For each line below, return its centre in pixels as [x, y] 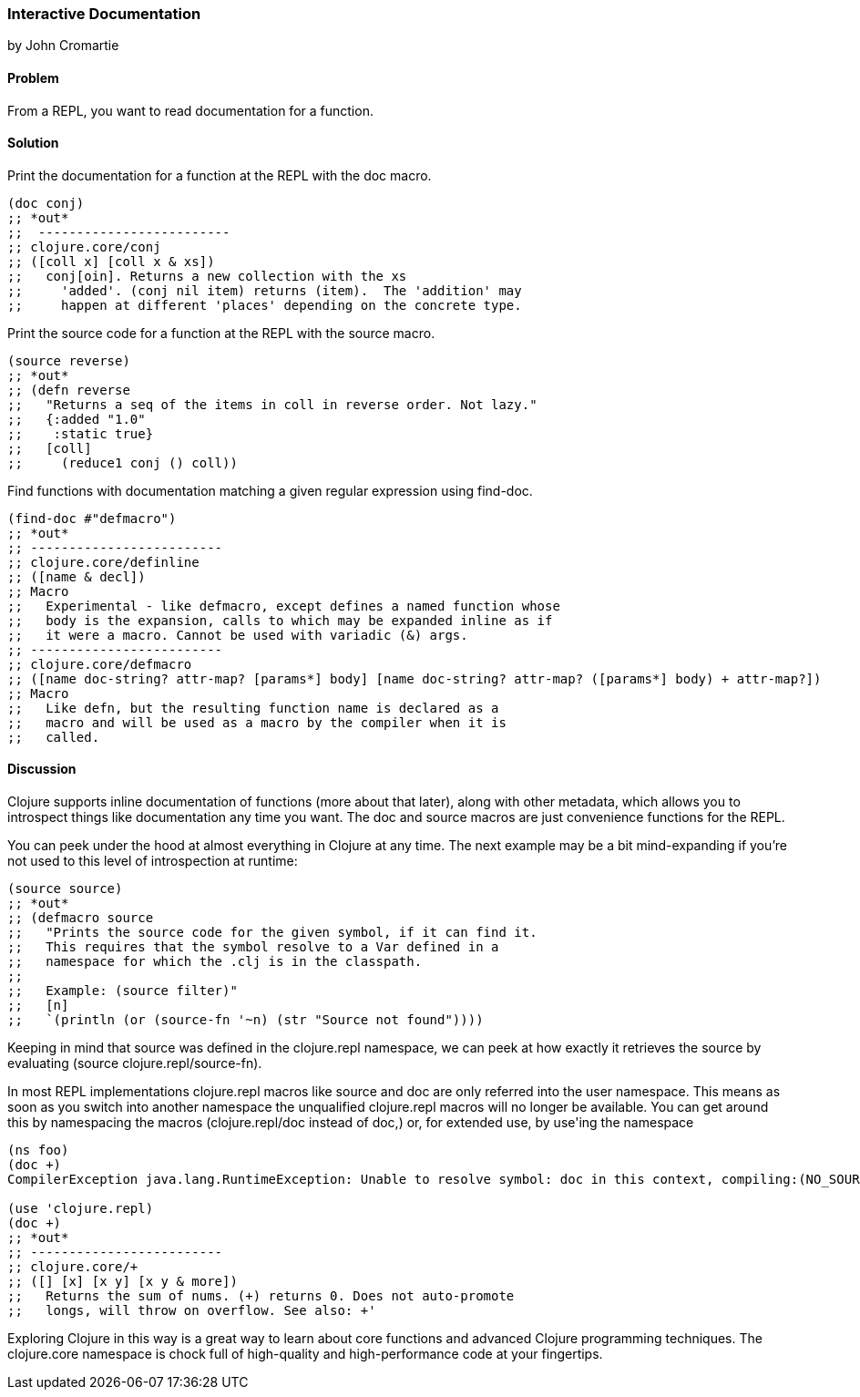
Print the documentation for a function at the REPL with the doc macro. [220, 175]
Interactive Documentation [104, 14]
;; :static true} [81, 433]
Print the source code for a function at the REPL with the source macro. [221, 333]
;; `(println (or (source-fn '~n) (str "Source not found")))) [246, 1020]
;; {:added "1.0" [77, 419]
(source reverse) [69, 360]
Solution [33, 143]
